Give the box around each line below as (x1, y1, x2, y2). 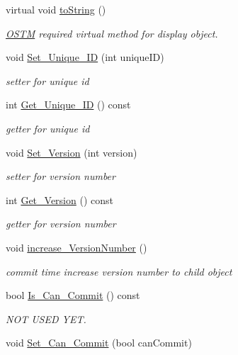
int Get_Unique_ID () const (6, 97, 131, 112)
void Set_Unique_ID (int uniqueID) (6, 50, 164, 64)
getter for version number (6, 216, 116, 231)
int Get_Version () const (6, 192, 113, 207)
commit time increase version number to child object (6, 264, 232, 278)
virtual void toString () (6, 2, 106, 16)
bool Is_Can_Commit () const (6, 288, 140, 303)
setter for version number (6, 169, 115, 184)
